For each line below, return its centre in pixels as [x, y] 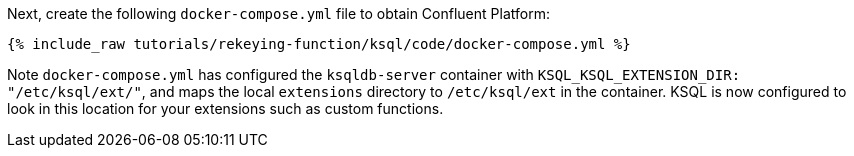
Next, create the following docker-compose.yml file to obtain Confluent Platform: [278, 13]
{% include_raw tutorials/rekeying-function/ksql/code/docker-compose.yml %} [319, 44]
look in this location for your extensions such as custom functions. [225, 108]
